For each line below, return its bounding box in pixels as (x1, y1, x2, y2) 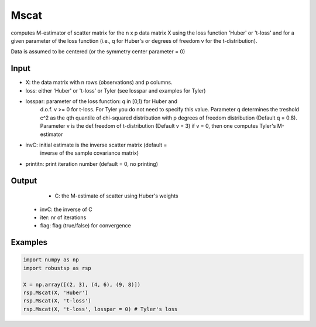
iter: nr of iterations (40, 214, 87, 221)
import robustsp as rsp (23, 264, 92, 271)
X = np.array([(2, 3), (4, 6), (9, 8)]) (23, 281, 140, 288)
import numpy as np (23, 257, 79, 263)
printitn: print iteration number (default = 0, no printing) (25, 160, 158, 167)
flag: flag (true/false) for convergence (40, 222, 131, 229)
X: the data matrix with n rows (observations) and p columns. (25, 79, 173, 86)
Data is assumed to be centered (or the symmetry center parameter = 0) (11, 48, 186, 55)
